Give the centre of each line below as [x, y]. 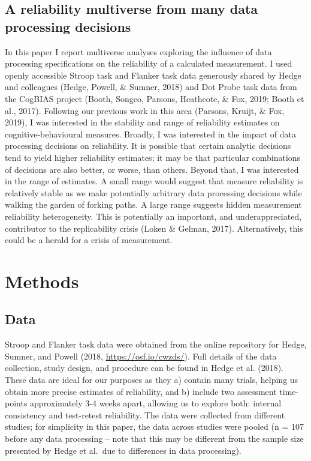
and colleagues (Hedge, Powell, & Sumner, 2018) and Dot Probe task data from [151, 87]
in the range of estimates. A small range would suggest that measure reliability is [154, 181]
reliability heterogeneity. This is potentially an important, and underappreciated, [153, 216]
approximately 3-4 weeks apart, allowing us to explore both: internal [156, 403]
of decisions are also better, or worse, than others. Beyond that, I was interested [152, 169]
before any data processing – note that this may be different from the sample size [154, 438]
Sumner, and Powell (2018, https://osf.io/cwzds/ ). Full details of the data [141, 356]
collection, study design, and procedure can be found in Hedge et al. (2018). [144, 368]
